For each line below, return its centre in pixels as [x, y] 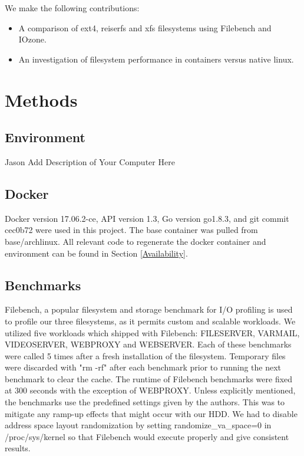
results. [18, 448]
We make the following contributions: [72, 8]
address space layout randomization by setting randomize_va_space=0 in [138, 425]
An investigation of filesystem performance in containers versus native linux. [156, 59]
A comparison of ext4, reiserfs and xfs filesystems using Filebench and [145, 27]
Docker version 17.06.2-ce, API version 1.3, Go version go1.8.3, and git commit [147, 218]
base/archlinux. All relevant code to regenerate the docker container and [136, 241]
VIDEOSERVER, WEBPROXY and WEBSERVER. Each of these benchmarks [148, 344]
